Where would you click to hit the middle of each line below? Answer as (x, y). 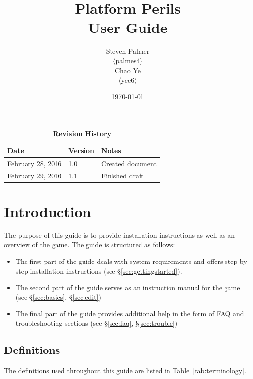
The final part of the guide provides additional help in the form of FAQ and (130, 313)
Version (82, 150)
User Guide (128, 27)
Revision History (82, 133)
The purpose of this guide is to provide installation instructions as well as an (120, 235)
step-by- (237, 261)
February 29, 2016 (35, 175)
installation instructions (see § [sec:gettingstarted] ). (106, 271)
